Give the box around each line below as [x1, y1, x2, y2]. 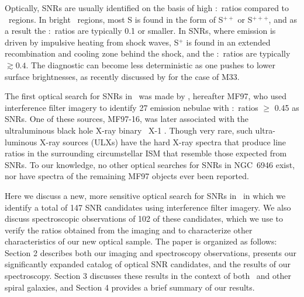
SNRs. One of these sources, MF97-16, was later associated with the [5, 113, 249, 125]
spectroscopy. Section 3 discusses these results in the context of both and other [5, 270, 291, 282]
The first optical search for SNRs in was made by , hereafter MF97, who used [5, 90, 286, 102]
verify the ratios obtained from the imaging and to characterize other [5, 223, 253, 236]
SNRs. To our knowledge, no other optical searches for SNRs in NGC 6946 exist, [5, 158, 295, 170]
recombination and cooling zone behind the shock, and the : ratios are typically [5, 47, 291, 60]
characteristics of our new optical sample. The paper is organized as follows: [5, 235, 277, 247]
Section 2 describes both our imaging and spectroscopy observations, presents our [5, 246, 297, 258]
